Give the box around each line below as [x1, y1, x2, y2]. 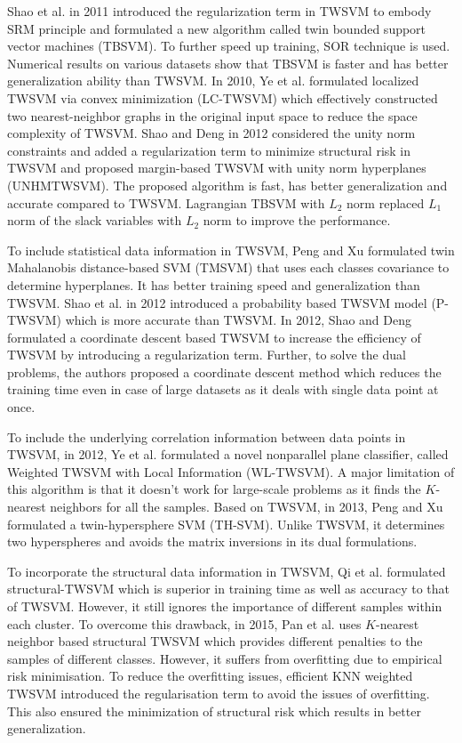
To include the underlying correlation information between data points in [7, 427, 406, 446]
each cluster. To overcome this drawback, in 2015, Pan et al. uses [7, 614, 362, 633]
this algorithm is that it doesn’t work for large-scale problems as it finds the [7, 480, 421, 498]
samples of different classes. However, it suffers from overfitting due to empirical [7, 649, 442, 667]
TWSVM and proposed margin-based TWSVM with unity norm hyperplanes [7, 158, 426, 177]
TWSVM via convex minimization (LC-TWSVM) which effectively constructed [7, 88, 438, 107]
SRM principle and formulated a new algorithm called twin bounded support [7, 19, 426, 37]
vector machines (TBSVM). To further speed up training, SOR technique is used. [7, 36, 450, 55]
